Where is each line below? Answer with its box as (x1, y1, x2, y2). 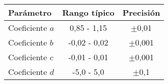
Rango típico (62, 7, 115, 18)
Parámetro (8, 7, 52, 18)
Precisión (122, 7, 160, 18)
